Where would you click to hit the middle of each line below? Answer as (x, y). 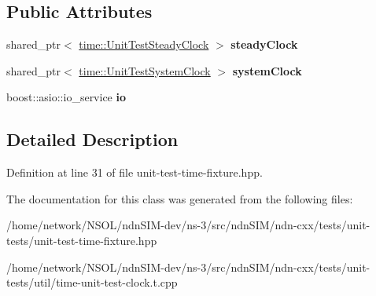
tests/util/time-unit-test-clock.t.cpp (92, 282)
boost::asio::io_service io (66, 97)
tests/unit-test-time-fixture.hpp (82, 240)
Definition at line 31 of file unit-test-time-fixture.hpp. (135, 172)
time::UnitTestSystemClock (145, 70)
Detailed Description (92, 139)
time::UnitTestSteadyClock (144, 44)
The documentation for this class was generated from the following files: (180, 198)
